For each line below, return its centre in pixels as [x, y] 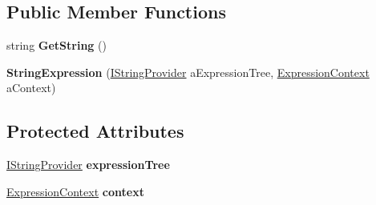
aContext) [31, 88]
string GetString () [57, 45]
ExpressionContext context [75, 191]
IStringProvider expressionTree [88, 165]
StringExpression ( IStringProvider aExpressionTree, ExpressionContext [188, 72]
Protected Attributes [95, 131]
